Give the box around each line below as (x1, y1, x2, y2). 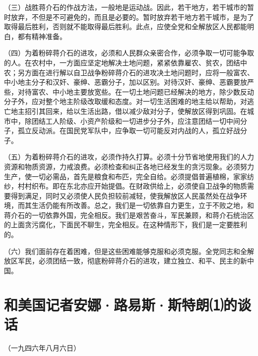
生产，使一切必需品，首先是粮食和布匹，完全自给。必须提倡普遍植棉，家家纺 (4, 171, 254, 181)
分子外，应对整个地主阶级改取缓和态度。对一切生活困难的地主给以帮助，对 (4, 96, 247, 106)
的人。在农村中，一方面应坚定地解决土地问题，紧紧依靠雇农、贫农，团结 (4, 57, 240, 67)
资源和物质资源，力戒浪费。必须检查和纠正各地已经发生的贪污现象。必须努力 (4, 161, 254, 171)
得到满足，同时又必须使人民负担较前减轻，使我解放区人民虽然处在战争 (10, 190, 240, 201)
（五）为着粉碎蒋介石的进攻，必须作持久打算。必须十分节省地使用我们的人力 (4, 152, 254, 162)
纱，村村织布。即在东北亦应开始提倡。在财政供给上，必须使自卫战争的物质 (4, 181, 247, 191)
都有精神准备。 (17, 31, 66, 41)
